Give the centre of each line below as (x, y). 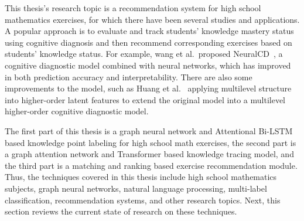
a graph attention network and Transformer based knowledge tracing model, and (149, 154)
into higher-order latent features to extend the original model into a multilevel (145, 99)
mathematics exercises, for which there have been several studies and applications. (152, 19)
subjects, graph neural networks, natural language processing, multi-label (136, 188)
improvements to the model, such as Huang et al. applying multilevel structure (148, 88)
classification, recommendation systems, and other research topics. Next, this (143, 200)
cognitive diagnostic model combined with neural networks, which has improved (148, 65)
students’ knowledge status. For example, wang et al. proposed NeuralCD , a (144, 54)
